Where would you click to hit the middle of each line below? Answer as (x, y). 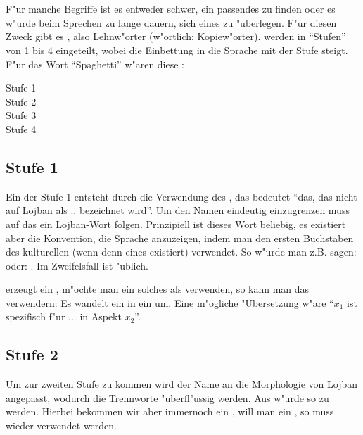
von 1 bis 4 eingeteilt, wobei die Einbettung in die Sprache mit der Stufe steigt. (177, 50)
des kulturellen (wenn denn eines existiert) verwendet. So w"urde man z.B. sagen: (181, 252)
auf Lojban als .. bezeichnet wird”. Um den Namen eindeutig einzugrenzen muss (178, 210)
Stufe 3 (21, 115)
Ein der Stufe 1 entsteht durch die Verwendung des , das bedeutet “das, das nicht (181, 196)
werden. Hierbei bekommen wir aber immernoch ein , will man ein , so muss (170, 411)
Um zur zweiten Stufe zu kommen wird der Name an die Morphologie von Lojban (182, 384)
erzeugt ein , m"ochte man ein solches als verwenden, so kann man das (158, 289)
